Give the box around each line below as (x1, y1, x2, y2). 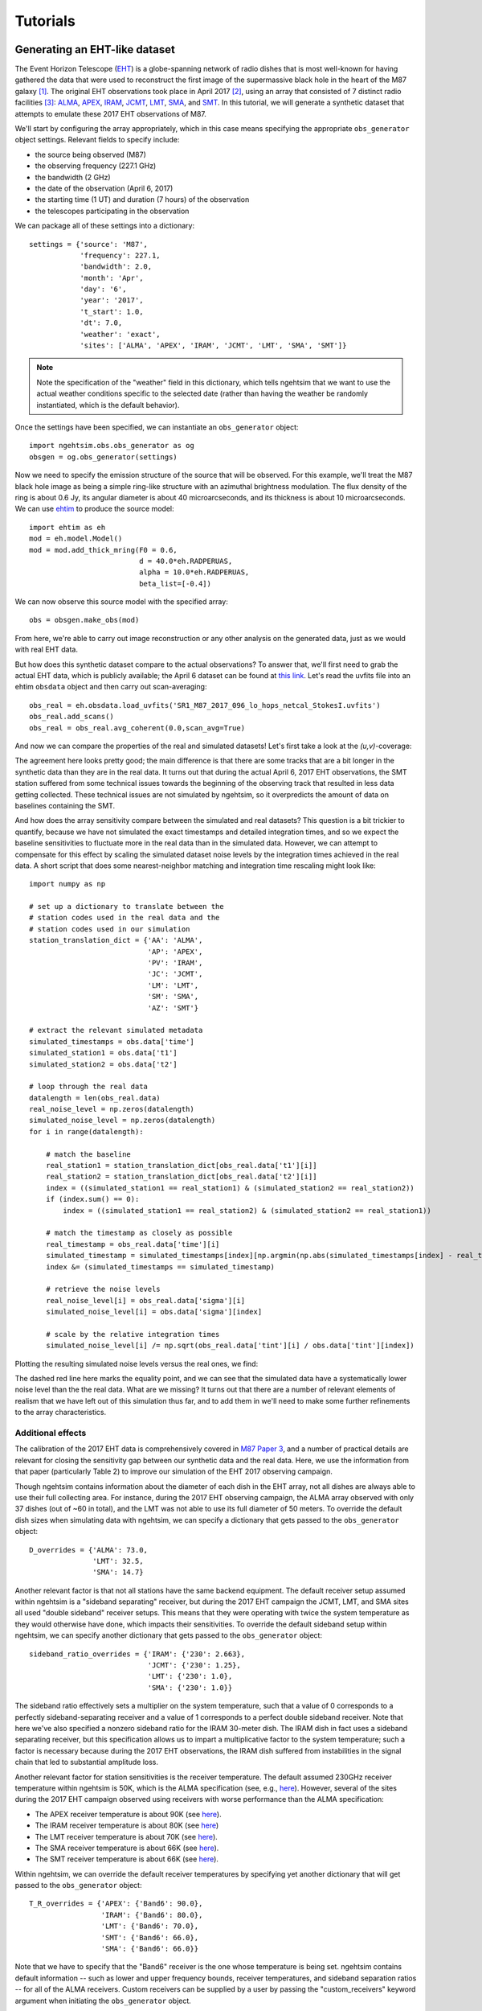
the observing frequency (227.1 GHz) (35, 161, 157, 171)
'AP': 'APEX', (147, 947, 203, 956)
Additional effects (14, 1428, 87, 1439)
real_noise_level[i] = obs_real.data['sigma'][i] (45, 1296, 245, 1305)
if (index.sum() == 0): (45, 1195, 140, 1204)
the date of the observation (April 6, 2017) (35, 183, 174, 193)
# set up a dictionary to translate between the (29, 902, 224, 911)
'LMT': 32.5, (92, 1557, 144, 1565)
